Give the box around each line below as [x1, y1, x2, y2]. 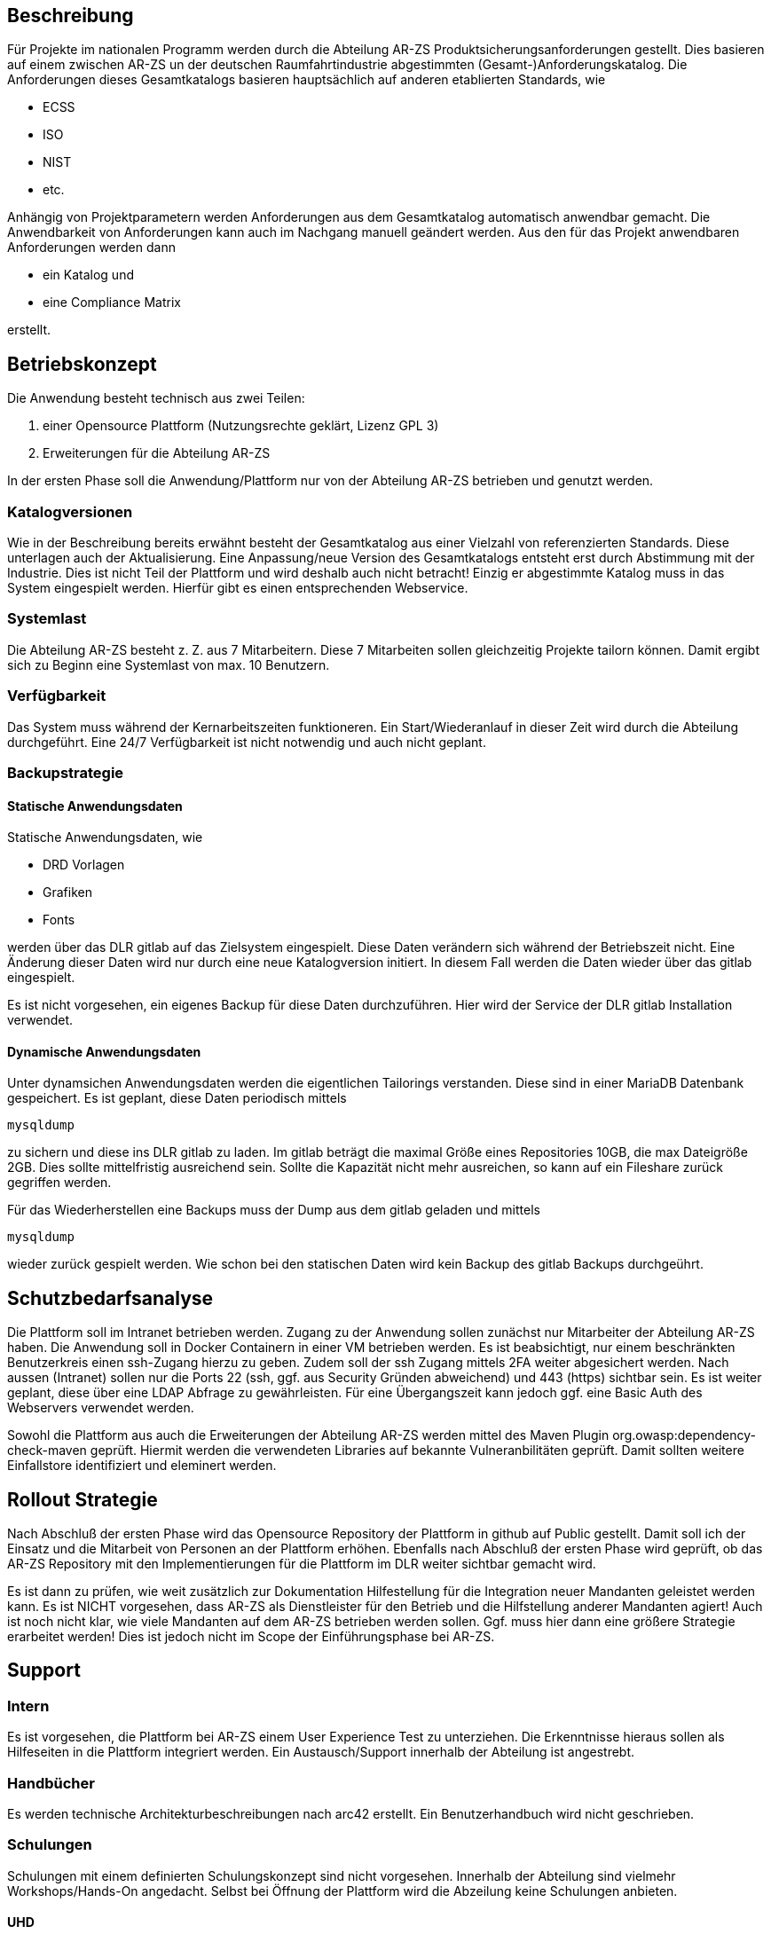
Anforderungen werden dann [7, 240, 176, 256]
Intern [7, 1696, 50, 1715]
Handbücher [7, 1773, 95, 1792]
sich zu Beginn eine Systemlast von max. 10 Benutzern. [7, 656, 330, 672]
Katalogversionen [7, 502, 133, 521]
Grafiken [43, 884, 92, 900]
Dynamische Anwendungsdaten [7, 1043, 201, 1059]
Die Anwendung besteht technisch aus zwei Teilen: [7, 390, 305, 406]
